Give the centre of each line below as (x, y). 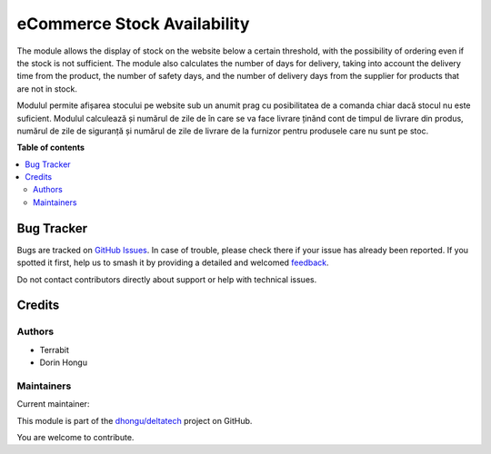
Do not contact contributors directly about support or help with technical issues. (167, 279)
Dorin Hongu (64, 362)
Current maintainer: (53, 404)
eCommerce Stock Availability (133, 24)
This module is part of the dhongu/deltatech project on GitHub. (135, 420)
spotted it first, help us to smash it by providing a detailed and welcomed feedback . (173, 262)
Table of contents (51, 148)
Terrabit (55, 350)
